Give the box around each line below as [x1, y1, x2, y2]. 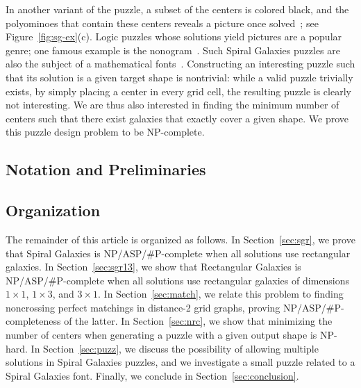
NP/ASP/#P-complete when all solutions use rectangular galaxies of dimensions [6, 273, 350, 287]
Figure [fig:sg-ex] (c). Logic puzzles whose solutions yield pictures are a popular [6, 29, 342, 44]
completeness [6, 314, 61, 328]
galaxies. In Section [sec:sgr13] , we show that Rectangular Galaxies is [6, 259, 301, 274]
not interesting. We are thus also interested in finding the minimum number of [6, 97, 339, 112]
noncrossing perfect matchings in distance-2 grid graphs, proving [6, 300, 280, 314]
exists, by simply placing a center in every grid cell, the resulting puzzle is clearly [6, 83, 351, 98]
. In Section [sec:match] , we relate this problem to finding [98, 286, 344, 301]
